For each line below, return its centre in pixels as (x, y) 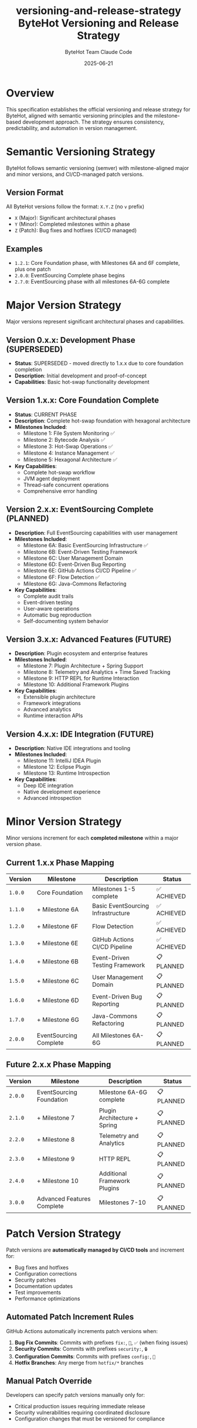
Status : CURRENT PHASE (46, 414)
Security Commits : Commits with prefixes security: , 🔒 (81, 1348)
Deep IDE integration (48, 786)
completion (28, 369)
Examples (24, 249)
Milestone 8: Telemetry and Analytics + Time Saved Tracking (97, 672)
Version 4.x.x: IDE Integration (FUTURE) (80, 734)
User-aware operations (51, 608)
